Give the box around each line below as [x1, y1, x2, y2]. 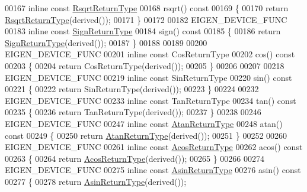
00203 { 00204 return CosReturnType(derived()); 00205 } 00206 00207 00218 [5, 59, 284, 71]
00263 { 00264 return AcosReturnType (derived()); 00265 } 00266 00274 [5, 152, 264, 164]
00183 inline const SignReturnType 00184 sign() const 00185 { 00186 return [5, 25, 281, 37]
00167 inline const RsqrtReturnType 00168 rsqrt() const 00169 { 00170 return [5, 2, 289, 14]
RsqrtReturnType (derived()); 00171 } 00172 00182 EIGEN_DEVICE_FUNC [5, 13, 287, 25]
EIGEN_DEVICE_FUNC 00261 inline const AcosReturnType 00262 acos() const [5, 141, 303, 153]
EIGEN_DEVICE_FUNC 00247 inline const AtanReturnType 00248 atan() [5, 117, 283, 129]
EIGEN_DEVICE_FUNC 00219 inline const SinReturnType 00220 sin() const [5, 71, 292, 83]
